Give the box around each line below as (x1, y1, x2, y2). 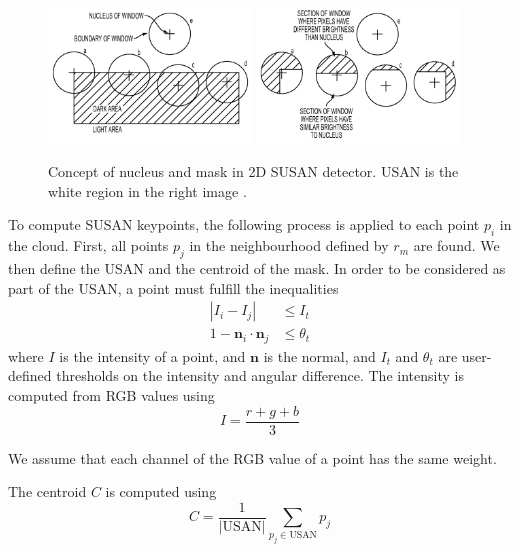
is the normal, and (263, 345, 376, 366)
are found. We (413, 235, 500, 256)
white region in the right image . (48, 180, 247, 201)
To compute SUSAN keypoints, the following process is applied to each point (8, 214, 480, 235)
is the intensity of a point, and (59, 345, 246, 366)
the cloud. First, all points (8, 235, 169, 256)
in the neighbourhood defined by (189, 235, 389, 256)
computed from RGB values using (8, 384, 215, 405)
